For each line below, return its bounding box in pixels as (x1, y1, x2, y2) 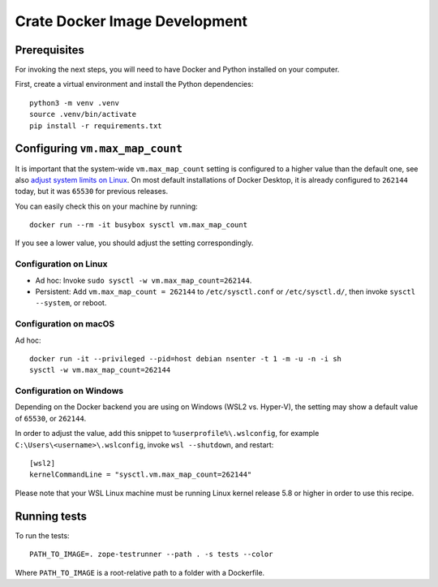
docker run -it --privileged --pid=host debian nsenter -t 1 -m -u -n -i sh (29, 354, 342, 363)
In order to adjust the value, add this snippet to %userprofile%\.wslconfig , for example (15, 429, 320, 438)
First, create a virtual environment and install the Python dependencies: (15, 80, 254, 89)
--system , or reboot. (35, 298, 107, 308)
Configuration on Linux (15, 258, 109, 270)
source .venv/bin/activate (29, 110, 137, 119)
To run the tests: (15, 530, 70, 540)
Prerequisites (15, 43, 84, 57)
